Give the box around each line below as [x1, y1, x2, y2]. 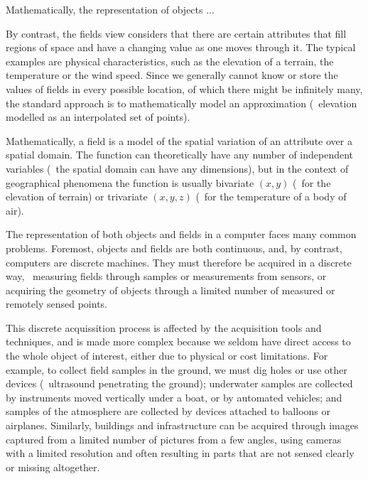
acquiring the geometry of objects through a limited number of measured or [6, 282, 335, 297]
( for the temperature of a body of [195, 189, 347, 204]
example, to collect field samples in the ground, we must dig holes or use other [6, 362, 347, 377]
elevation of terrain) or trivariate [6, 189, 148, 204]
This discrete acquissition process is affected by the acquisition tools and [6, 320, 322, 335]
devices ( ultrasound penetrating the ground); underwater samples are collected [6, 376, 353, 391]
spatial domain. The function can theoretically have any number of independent [6, 147, 354, 162]
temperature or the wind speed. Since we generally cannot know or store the [6, 68, 338, 82]
